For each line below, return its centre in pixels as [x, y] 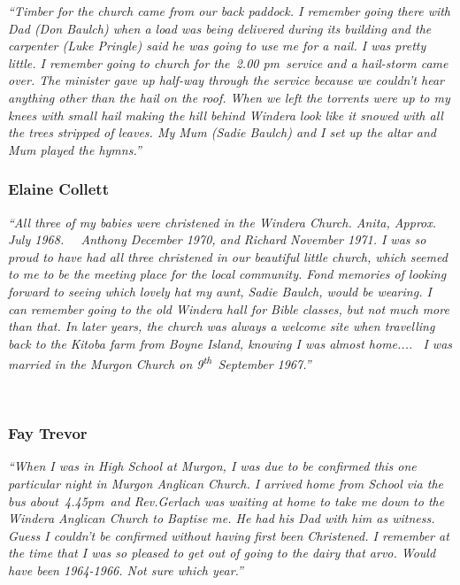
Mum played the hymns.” [75, 149]
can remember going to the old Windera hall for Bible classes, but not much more [229, 308]
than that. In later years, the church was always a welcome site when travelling [222, 326]
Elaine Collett [58, 189]
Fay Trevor [48, 433]
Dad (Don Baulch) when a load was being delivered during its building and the [220, 28]
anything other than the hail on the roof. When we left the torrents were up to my [229, 97]
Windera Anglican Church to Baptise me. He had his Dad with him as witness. [222, 518]
